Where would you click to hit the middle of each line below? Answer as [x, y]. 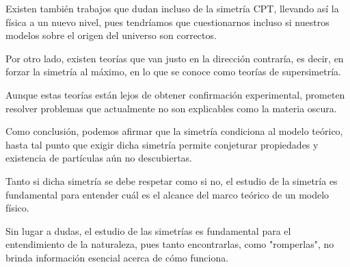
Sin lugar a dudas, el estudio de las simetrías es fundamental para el [148, 230]
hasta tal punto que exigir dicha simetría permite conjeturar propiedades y [162, 144]
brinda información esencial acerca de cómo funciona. [117, 257]
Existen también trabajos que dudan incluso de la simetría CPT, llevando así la [172, 8]
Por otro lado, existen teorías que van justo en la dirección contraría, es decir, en [175, 58]
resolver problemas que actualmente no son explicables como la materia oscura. [171, 108]
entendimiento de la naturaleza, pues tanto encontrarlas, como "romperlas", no [170, 244]
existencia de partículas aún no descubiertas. [99, 158]
